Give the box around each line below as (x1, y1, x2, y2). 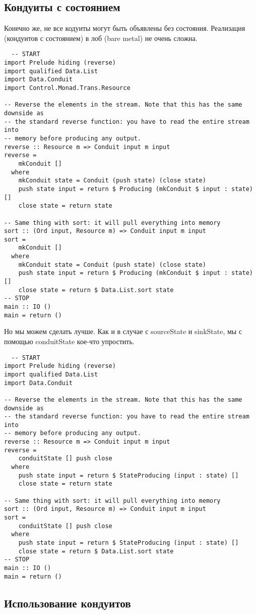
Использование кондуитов (4, 595, 131, 610)
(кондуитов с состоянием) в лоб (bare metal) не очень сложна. (4, 32, 198, 43)
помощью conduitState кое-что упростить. (4, 336, 135, 346)
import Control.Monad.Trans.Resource (4, 84, 131, 92)
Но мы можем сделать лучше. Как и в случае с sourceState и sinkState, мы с (4, 326, 242, 337)
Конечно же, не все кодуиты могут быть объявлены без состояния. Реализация (4, 23, 245, 33)
